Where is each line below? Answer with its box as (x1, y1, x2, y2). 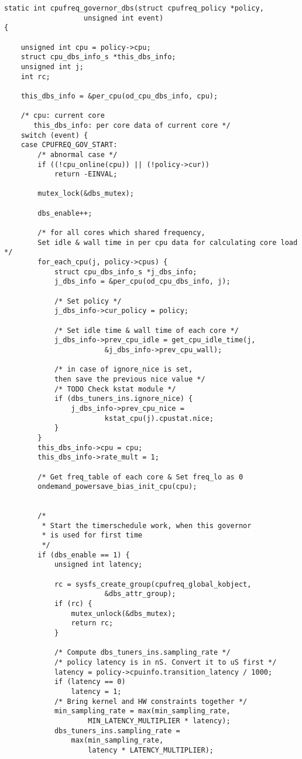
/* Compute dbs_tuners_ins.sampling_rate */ (54, 648, 231, 657)
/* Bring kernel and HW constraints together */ (54, 697, 248, 706)
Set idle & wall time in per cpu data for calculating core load (37, 238, 298, 247)
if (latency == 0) (54, 678, 126, 686)
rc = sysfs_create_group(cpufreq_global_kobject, (54, 580, 252, 588)
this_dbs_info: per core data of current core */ (33, 121, 231, 130)
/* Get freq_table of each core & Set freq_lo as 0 (37, 472, 243, 481)
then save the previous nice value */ (54, 375, 205, 383)
